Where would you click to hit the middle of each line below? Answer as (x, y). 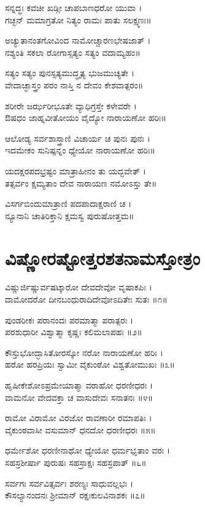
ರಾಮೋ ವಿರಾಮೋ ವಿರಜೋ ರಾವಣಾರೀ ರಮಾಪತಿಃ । (79, 418)
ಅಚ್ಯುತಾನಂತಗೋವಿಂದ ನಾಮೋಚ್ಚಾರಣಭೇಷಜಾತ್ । (78, 40)
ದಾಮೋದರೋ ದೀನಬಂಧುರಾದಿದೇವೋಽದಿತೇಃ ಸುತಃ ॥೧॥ (86, 299)
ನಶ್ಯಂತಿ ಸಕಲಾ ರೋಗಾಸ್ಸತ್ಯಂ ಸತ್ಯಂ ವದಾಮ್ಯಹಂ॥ (73, 52)
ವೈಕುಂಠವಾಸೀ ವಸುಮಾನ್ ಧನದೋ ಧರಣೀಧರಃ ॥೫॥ (80, 429)
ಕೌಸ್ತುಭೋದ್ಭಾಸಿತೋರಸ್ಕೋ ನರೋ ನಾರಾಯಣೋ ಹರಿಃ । (84, 352)
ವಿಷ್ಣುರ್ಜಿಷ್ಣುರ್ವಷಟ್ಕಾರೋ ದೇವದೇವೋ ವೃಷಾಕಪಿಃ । (79, 287)
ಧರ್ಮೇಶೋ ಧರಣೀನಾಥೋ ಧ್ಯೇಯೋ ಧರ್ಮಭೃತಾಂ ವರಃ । (88, 450)
